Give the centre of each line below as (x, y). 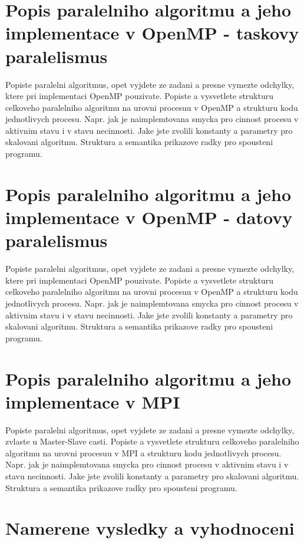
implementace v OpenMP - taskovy (152, 33)
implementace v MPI (93, 401)
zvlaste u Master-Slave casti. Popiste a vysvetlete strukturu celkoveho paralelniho (152, 441)
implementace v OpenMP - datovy (149, 217)
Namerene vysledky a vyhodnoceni (150, 528)
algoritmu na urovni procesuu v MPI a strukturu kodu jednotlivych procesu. (143, 453)
